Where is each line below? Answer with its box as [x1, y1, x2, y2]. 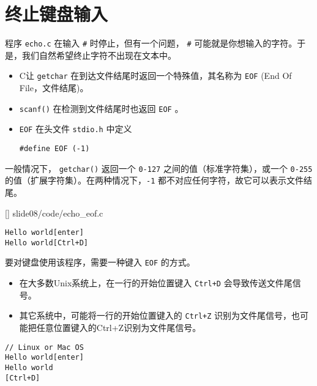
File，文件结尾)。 [19, 81, 89, 94]
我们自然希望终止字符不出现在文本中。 [21, 48, 176, 61]
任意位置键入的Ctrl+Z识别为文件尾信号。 [36, 321, 201, 333]
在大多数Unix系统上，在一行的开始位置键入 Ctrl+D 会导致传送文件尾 [19, 277, 293, 289]
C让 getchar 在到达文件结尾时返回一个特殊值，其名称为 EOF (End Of [19, 69, 292, 82]
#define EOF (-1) [19, 144, 90, 153]
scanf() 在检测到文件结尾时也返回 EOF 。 [19, 102, 184, 114]
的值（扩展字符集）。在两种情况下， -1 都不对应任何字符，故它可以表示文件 [5, 174, 304, 187]
